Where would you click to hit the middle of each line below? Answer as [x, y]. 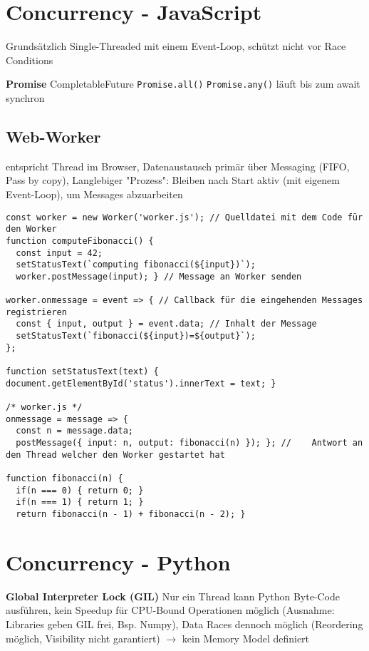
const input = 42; [59, 253]
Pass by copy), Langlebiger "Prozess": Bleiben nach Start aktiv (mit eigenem [173, 180]
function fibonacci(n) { [64, 478]
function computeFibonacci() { [80, 241]
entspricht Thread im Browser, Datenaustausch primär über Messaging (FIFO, [178, 166]
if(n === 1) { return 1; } [80, 502]
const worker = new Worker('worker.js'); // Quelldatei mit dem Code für [184, 217]
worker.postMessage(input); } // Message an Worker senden [159, 276]
